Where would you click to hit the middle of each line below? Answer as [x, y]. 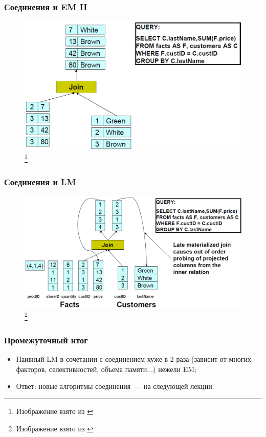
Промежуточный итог [46, 340]
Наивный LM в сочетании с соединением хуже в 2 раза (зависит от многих [134, 359]
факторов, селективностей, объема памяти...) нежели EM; [106, 369]
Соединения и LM [40, 181]
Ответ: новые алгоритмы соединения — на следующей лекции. [115, 386]
